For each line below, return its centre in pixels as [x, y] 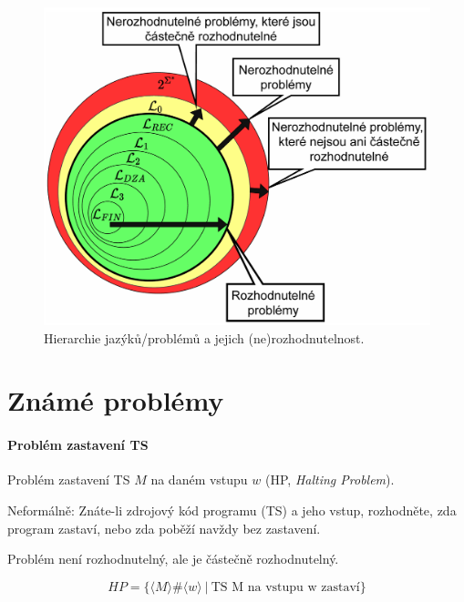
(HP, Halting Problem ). [330, 480]
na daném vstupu [199, 480]
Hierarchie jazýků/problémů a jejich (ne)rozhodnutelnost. [204, 337]
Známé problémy [116, 400]
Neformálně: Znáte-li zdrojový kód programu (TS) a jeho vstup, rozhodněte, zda [232, 510]
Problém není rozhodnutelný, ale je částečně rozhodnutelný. [173, 559]
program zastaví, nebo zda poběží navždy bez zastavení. [164, 528]
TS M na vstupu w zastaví [285, 587]
